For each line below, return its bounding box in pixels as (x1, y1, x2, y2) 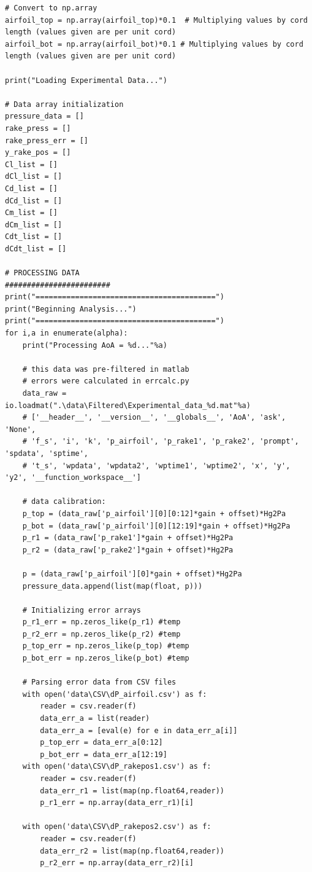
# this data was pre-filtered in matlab (22, 364, 189, 374)
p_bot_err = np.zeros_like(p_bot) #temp (22, 654, 189, 663)
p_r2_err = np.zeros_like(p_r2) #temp (22, 629, 181, 638)
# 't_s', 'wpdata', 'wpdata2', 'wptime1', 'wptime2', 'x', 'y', (22, 461, 291, 470)
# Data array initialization (5, 100, 124, 109)
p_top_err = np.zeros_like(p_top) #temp (22, 642, 189, 651)
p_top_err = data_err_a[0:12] (40, 738, 163, 747)
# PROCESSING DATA (5, 269, 80, 278)
